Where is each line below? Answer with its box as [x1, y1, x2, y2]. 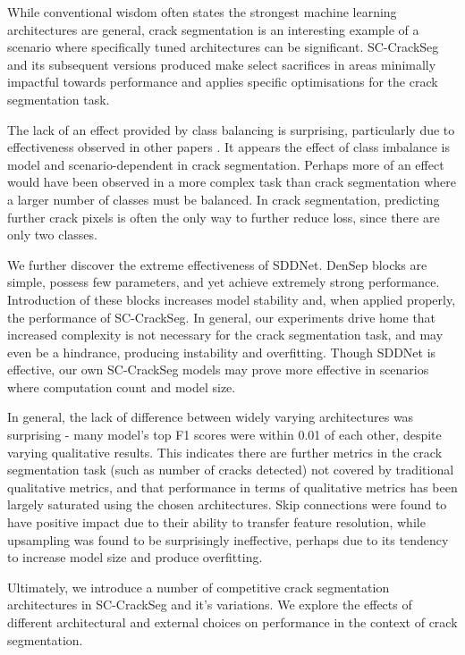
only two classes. [7, 225, 97, 244]
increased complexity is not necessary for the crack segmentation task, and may [7, 325, 444, 344]
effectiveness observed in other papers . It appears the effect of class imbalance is [7, 138, 450, 156]
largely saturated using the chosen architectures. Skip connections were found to [7, 495, 447, 514]
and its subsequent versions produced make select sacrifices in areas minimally [7, 55, 436, 73]
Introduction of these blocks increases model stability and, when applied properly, [7, 290, 456, 308]
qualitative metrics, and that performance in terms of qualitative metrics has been [7, 477, 458, 496]
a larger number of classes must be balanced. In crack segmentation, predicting [7, 189, 440, 208]
